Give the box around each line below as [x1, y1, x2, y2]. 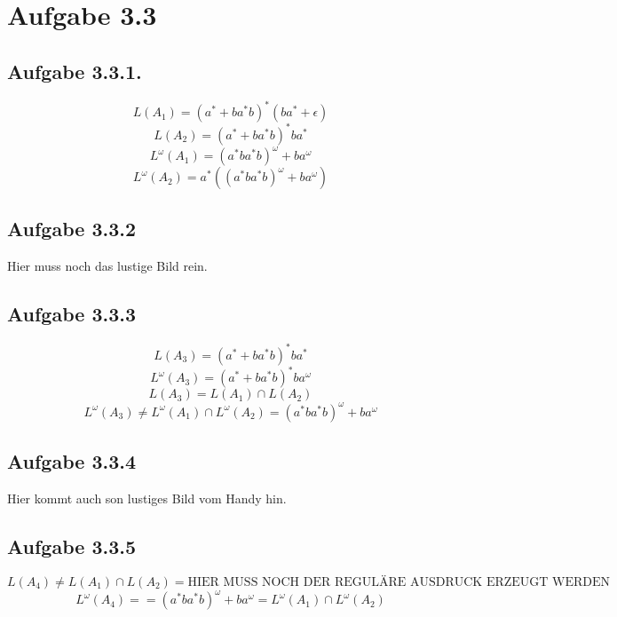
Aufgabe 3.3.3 [7, 300, 137, 328]
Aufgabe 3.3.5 [7, 532, 137, 559]
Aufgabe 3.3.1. [7, 57, 142, 84]
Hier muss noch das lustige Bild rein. [7, 257, 208, 275]
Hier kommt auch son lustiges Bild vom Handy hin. [7, 488, 287, 507]
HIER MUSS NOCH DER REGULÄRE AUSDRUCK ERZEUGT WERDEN [187, 575, 611, 589]
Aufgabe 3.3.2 [7, 215, 137, 242]
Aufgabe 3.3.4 [7, 447, 137, 474]
